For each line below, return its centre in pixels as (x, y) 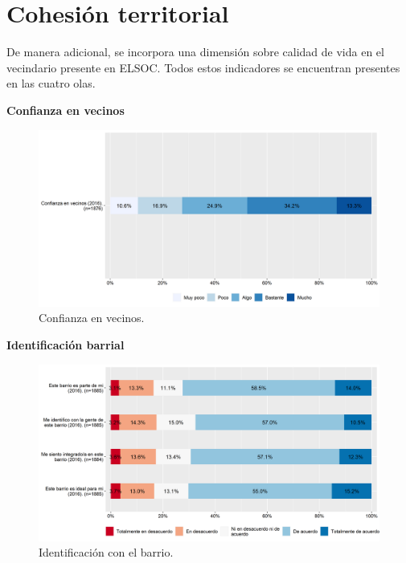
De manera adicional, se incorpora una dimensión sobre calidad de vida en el (195, 52)
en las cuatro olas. (51, 83)
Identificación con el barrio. (106, 552)
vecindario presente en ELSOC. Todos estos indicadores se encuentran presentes (203, 67)
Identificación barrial (66, 344)
